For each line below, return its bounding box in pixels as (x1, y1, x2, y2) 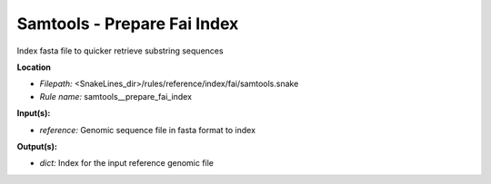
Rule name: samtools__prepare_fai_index (39, 91, 193, 102)
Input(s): (16, 108, 51, 119)
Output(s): (16, 140, 58, 151)
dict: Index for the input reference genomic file (39, 158, 214, 169)
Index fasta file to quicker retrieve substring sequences (16, 45, 224, 56)
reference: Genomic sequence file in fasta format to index (39, 124, 256, 135)
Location (16, 62, 52, 73)
